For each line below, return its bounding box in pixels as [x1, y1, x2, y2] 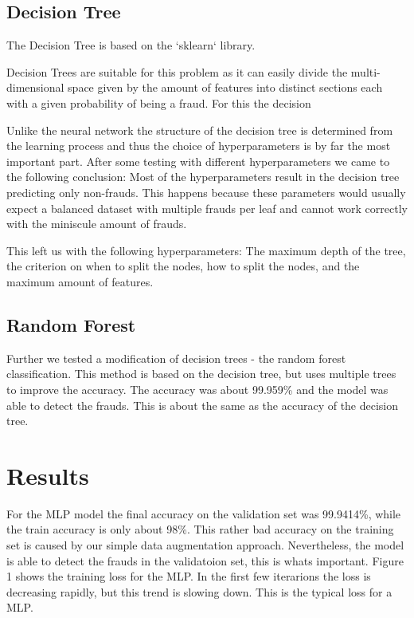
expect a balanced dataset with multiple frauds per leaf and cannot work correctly [6, 199, 408, 216]
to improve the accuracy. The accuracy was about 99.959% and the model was [6, 380, 389, 397]
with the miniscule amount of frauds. [6, 215, 187, 232]
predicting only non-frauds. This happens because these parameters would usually [6, 183, 406, 200]
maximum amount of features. [6, 273, 154, 289]
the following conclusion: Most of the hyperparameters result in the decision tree [6, 168, 400, 185]
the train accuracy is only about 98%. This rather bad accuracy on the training [6, 521, 394, 537]
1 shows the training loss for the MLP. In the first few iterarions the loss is [6, 568, 371, 585]
